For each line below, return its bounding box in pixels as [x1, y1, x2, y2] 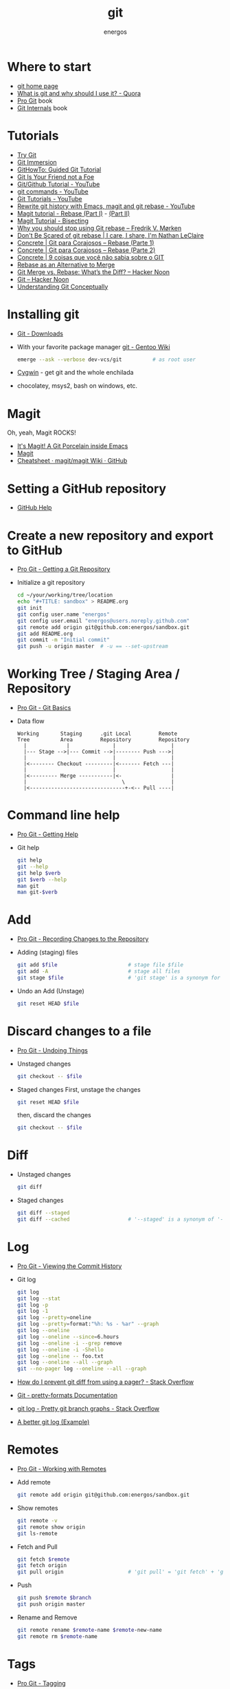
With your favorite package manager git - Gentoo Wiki [16, 342, 170, 351]
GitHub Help [16, 504, 52, 512]
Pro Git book [16, 96, 53, 105]
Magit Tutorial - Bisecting [16, 216, 89, 225]
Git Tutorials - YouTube [16, 194, 82, 203]
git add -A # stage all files [16, 968, 181, 975]
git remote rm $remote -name [16, 1633, 97, 1640]
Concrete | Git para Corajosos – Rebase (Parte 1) [16, 238, 154, 247]
